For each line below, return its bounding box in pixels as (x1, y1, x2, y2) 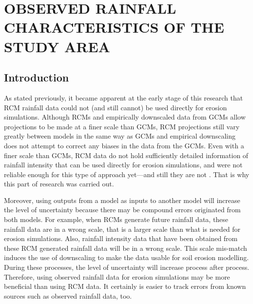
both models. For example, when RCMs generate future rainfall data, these (4, 214, 229, 224)
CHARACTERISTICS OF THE (4, 17, 224, 37)
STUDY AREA (4, 36, 110, 56)
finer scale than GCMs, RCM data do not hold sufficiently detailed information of (4, 150, 249, 160)
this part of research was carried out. (4, 179, 114, 189)
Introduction (4, 70, 69, 85)
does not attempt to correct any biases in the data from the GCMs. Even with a (4, 140, 244, 150)
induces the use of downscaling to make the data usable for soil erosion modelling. (4, 252, 249, 263)
